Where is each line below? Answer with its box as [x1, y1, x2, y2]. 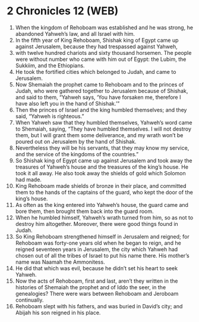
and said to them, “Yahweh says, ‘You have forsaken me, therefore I [15, 94, 181, 101]
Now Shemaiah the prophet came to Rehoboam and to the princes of [15, 80, 184, 88]
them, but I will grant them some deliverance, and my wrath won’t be [15, 131, 184, 138]
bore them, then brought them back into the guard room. [15, 208, 154, 215]
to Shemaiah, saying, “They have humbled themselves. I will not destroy [15, 125, 192, 132]
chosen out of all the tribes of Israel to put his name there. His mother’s [15, 252, 189, 259]
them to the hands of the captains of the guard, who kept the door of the [15, 188, 194, 196]
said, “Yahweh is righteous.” [15, 112, 84, 120]
